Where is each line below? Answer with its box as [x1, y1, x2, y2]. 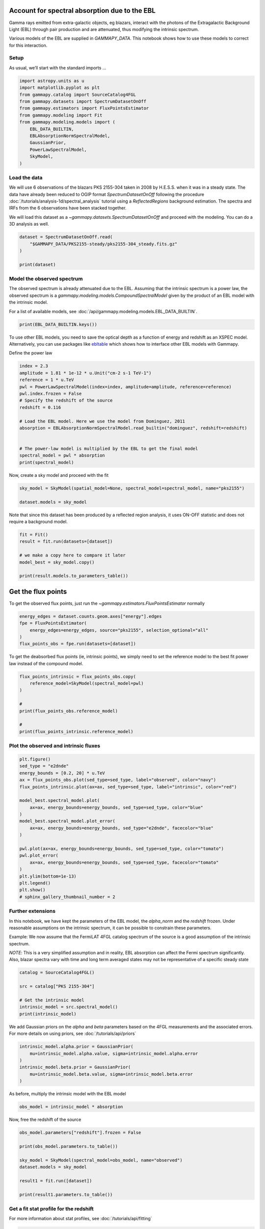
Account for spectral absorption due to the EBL [9, 6, 156, 15]
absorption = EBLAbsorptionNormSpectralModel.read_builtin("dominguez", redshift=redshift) [19, 425, 247, 431]
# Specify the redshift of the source [19, 398, 113, 403]
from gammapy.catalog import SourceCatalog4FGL [19, 91, 136, 97]
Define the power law [9, 350, 53, 356]
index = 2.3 [19, 363, 49, 369]
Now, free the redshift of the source [9, 1116, 81, 1123]
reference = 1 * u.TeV [19, 377, 74, 383]
